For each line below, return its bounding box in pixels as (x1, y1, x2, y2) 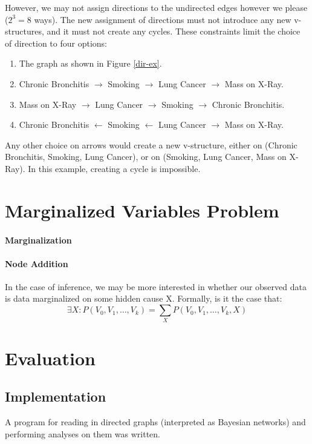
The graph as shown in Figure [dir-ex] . (19, 57, 162, 70)
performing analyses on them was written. (5, 427, 161, 440)
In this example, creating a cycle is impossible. (28, 162, 201, 174)
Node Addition (5, 257, 68, 270)
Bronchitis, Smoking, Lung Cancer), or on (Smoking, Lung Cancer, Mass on (5, 150, 287, 163)
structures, (5, 25, 44, 38)
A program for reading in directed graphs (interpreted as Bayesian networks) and (5, 415, 306, 428)
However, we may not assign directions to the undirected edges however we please (5, 1, 308, 13)
